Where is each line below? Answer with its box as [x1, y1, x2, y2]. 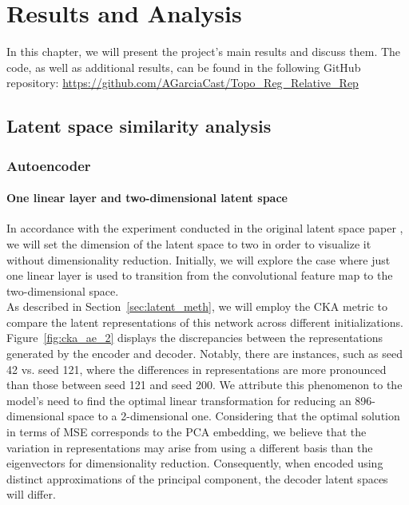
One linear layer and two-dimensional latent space [6, 189, 288, 206]
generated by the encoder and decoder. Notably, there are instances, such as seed [6, 345, 403, 362]
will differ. [6, 486, 56, 503]
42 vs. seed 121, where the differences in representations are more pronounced [6, 360, 387, 377]
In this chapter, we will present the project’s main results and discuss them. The [6, 43, 401, 60]
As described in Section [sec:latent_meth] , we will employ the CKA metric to [6, 298, 388, 315]
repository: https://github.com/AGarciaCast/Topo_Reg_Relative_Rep [6, 74, 359, 91]
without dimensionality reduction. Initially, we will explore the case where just [6, 251, 391, 268]
